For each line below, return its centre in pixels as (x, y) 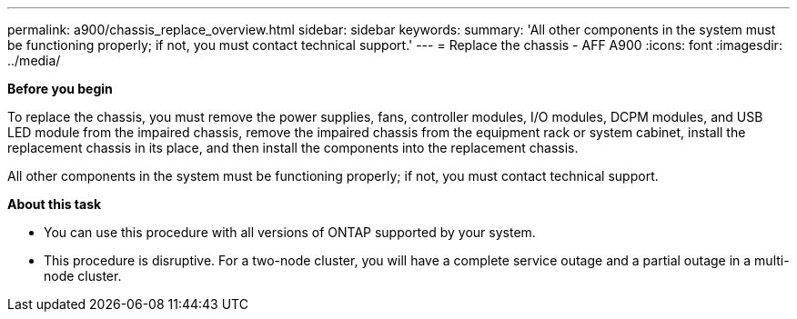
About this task (55, 204)
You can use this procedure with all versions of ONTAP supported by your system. (290, 232)
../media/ (34, 60)
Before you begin (60, 89)
